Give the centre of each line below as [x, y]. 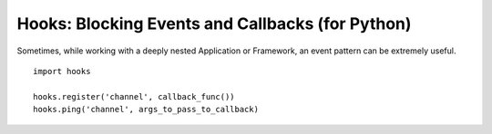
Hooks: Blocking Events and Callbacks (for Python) [214, 24]
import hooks [62, 71]
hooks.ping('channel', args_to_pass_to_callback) [146, 110]
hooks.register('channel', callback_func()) [134, 96]
